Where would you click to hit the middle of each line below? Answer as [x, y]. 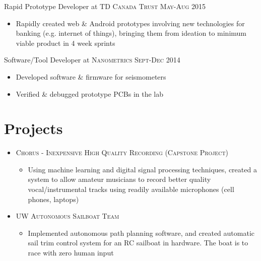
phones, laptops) [53, 199]
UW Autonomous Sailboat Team [68, 216]
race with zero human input [71, 253]
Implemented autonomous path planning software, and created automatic [141, 233]
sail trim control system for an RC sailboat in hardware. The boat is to [138, 243]
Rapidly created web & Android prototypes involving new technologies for [130, 23]
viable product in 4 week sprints [66, 43]
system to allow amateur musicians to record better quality [119, 179]
